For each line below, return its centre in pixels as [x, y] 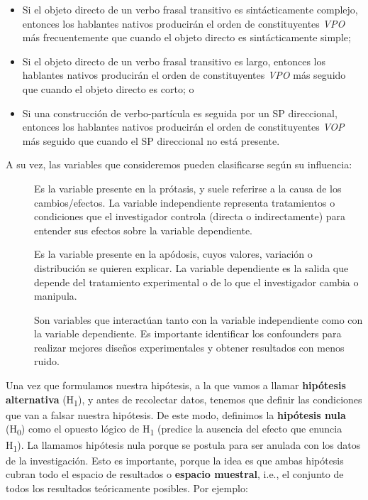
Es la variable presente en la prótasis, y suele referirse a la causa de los [188, 188]
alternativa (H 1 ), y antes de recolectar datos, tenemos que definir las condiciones [184, 400]
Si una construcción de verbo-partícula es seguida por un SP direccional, [180, 113]
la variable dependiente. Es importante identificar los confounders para [188, 333]
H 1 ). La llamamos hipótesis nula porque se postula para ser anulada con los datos [183, 445]
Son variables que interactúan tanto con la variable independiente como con [199, 319]
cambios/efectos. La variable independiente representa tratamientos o [185, 202]
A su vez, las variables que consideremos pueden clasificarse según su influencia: [179, 164]
